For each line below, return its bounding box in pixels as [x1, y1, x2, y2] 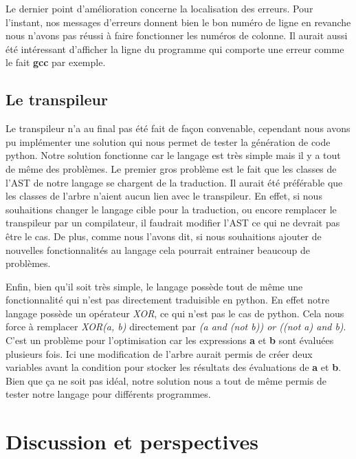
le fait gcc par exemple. [5, 55, 106, 70]
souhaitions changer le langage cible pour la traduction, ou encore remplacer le [5, 202, 337, 216]
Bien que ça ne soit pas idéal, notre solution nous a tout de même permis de [5, 373, 326, 387]
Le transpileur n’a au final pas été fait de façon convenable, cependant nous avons [5, 121, 351, 136]
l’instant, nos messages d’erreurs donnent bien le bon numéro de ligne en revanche [5, 14, 351, 29]
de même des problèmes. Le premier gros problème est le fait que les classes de [5, 161, 337, 175]
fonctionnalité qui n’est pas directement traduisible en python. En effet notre [5, 292, 330, 307]
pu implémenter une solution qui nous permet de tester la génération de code [5, 134, 331, 149]
